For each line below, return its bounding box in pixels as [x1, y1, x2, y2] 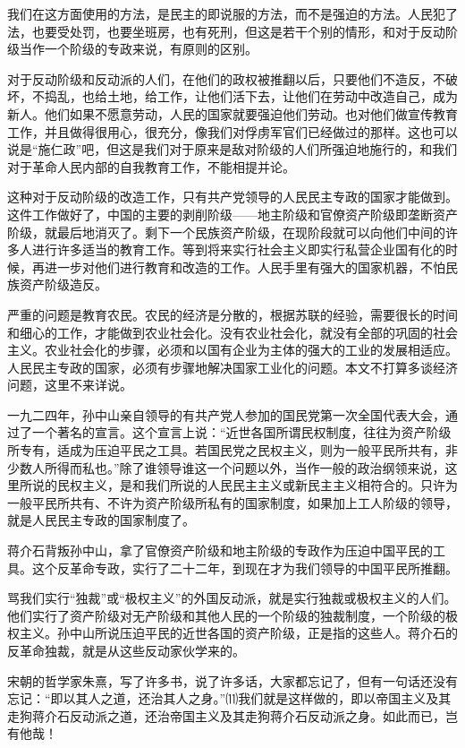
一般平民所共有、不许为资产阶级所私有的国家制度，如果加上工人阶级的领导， [7, 493, 458, 512]
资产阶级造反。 [19, 275, 107, 294]
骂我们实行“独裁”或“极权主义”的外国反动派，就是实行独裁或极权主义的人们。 [7, 589, 457, 607]
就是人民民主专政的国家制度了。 [7, 511, 195, 529]
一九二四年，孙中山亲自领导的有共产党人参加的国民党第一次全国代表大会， [7, 405, 445, 424]
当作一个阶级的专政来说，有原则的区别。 [19, 39, 258, 58]
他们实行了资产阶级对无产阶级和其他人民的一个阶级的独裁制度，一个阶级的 [7, 606, 445, 624]
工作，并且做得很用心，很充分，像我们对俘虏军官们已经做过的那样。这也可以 [7, 122, 458, 141]
